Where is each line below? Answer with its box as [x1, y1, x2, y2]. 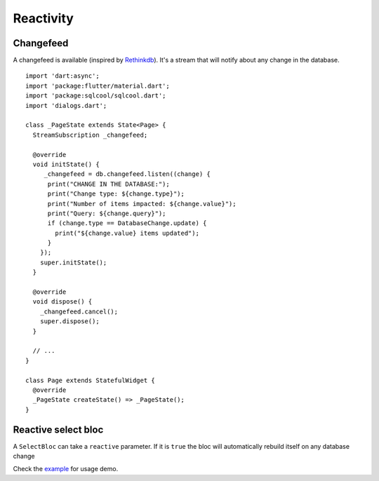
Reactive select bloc [13, 424, 104, 435]
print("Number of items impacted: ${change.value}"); [47, 200, 237, 208]
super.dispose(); [39, 318, 100, 325]
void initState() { [32, 160, 100, 168]
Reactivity [13, 11, 74, 26]
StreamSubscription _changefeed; [32, 130, 148, 139]
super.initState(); [39, 258, 107, 266]
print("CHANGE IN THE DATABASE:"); [47, 179, 170, 188]
